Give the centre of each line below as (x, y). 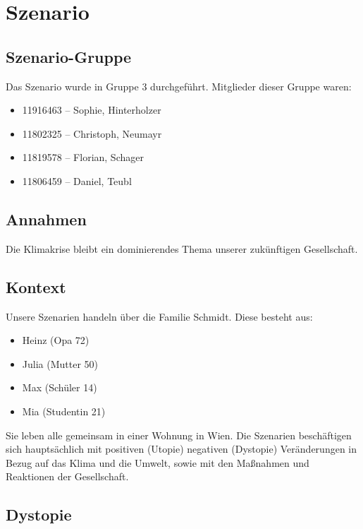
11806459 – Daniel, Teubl (77, 180)
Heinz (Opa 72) (56, 340)
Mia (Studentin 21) (64, 411)
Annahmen (46, 219)
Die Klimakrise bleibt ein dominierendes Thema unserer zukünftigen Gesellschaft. (182, 248)
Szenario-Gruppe (69, 56)
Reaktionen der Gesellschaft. (67, 476)
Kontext (36, 286)
